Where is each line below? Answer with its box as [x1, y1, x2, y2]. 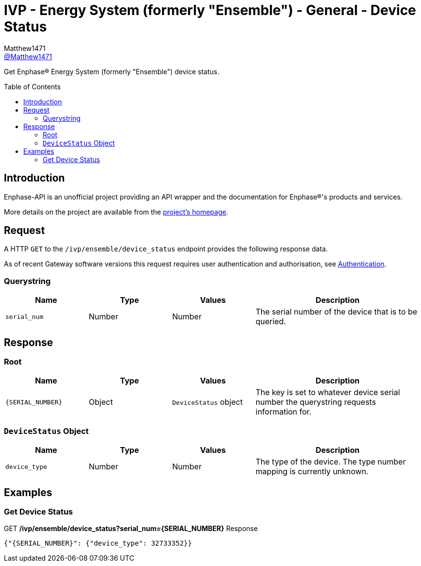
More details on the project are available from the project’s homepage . [4, 207, 228, 216]
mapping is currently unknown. [256, 466, 369, 477]
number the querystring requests [256, 397, 376, 407]
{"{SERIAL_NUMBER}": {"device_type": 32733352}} [4, 539, 192, 548]
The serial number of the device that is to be [256, 307, 418, 317]
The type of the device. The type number [256, 457, 406, 467]
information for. [256, 407, 311, 417]
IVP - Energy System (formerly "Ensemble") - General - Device [4, 2, 416, 18]
